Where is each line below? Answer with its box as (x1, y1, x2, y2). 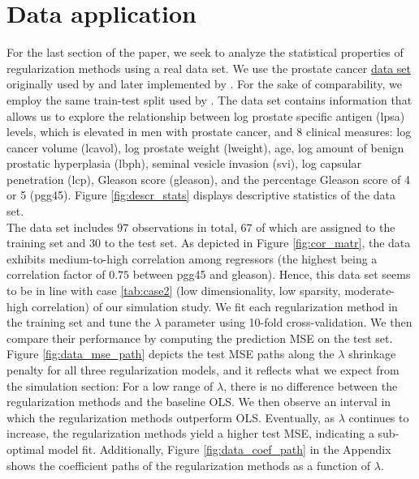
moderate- (344, 282, 395, 299)
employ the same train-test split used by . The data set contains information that (6, 91, 413, 108)
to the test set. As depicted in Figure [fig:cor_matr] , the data (104, 234, 411, 251)
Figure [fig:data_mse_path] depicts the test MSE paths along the (6, 345, 335, 362)
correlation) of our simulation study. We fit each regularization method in (32, 297, 398, 314)
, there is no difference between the (223, 377, 398, 394)
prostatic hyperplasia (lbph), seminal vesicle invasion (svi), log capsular (6, 155, 362, 172)
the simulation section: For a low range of (6, 377, 214, 394)
